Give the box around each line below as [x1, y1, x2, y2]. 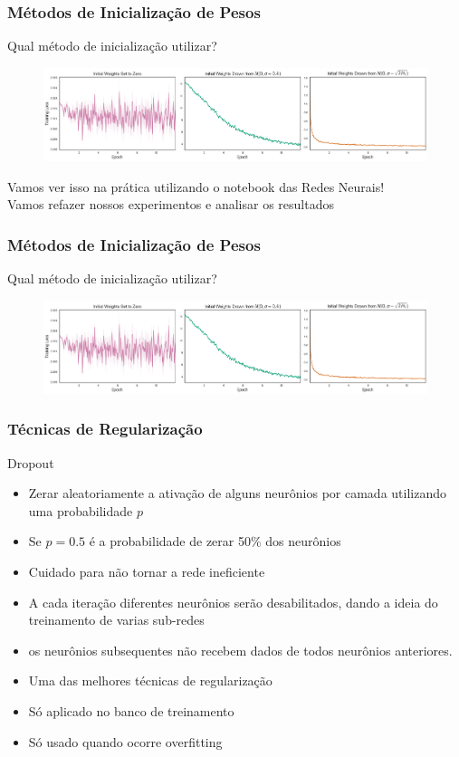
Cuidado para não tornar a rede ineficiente [28, 561, 265, 580]
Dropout [7, 453, 54, 472]
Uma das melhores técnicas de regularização [28, 671, 273, 690]
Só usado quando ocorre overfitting [28, 732, 223, 751]
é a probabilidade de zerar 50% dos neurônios [89, 532, 341, 551]
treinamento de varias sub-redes [28, 610, 205, 629]
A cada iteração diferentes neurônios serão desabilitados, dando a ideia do [28, 592, 438, 611]
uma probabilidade [28, 501, 133, 520]
